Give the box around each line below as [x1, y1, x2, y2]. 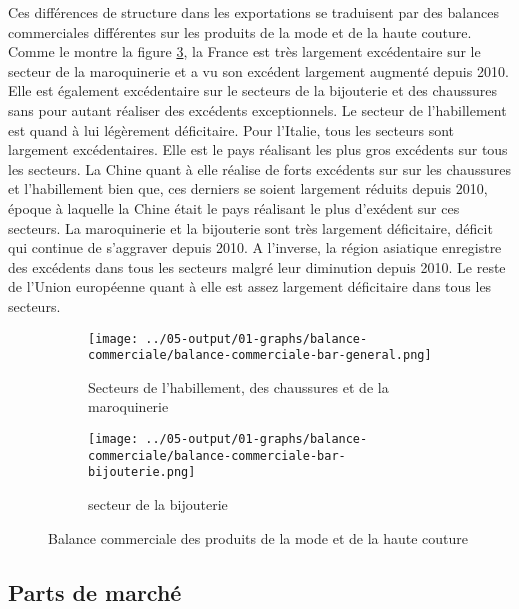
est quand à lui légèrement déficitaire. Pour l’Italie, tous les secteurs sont [8, 119, 455, 140]
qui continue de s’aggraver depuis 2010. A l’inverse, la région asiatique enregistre [8, 237, 502, 258]
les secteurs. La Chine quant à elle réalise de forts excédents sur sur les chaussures [8, 158, 511, 179]
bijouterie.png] [88, 465, 196, 480]
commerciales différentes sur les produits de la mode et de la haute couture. [8, 21, 472, 42]
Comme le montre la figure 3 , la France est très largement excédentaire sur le [8, 41, 481, 62]
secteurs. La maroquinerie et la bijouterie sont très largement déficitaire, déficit [8, 217, 493, 238]
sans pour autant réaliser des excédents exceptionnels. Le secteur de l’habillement [8, 99, 507, 120]
